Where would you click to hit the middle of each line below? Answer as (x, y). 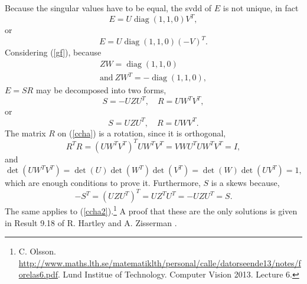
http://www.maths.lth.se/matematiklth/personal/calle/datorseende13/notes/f (160, 262)
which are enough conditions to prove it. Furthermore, (103, 183)
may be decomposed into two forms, (101, 90)
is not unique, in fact (261, 8)
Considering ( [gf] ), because (53, 52)
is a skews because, (245, 183)
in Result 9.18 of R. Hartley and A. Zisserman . (91, 222)
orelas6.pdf (38, 274)
